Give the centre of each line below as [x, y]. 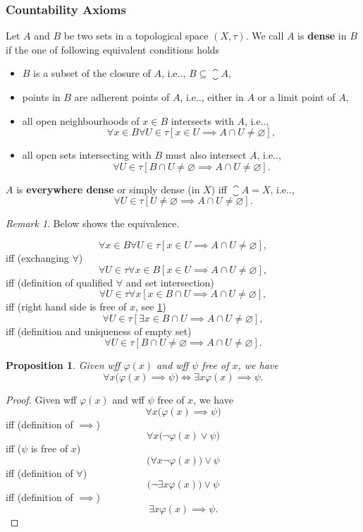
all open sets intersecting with [87, 155]
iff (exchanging [37, 257]
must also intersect [206, 155]
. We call [265, 36]
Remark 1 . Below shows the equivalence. [93, 223]
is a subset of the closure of [92, 73]
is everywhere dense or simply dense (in [108, 189]
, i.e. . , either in [212, 97]
